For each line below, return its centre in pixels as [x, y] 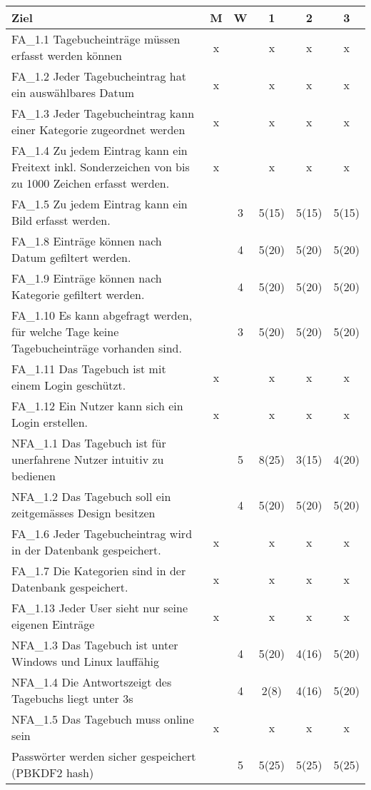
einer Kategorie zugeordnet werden [98, 130]
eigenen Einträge [53, 624]
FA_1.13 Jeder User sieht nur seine [100, 608]
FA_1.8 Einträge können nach [87, 241]
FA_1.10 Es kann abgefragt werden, [102, 315]
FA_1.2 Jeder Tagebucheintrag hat [99, 76]
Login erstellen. [50, 422]
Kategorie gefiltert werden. [78, 294]
